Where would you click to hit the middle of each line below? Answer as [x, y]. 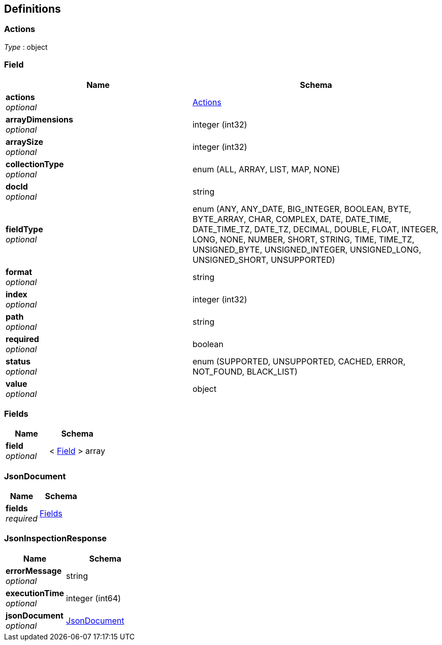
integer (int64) [93, 598]
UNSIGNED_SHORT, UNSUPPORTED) [264, 259]
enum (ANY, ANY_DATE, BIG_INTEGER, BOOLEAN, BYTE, [302, 209]
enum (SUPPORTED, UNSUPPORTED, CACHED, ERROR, [299, 361]
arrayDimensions [39, 119]
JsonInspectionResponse [56, 539]
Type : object [26, 47]
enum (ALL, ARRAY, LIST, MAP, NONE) [266, 169]
